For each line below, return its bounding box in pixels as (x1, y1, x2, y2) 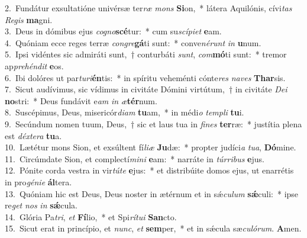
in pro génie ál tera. (5, 175, 72, 188)
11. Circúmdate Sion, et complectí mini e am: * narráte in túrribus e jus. (5, 152, 264, 165)
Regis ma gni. (5, 13, 53, 25)
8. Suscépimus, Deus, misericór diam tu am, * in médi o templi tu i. (5, 106, 244, 118)
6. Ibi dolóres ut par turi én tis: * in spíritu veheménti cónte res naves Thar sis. (5, 71, 286, 83)
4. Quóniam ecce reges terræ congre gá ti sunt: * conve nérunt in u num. (5, 36, 261, 49)
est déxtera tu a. (5, 129, 62, 141)
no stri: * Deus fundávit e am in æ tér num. (5, 94, 157, 107)
